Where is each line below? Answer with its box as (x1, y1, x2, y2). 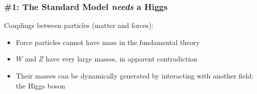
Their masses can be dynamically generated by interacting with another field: (16, 70, 253, 80)
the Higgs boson (16, 80, 65, 90)
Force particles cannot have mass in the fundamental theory (16, 36, 200, 47)
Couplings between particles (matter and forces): (4, 20, 154, 30)
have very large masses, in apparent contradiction (46, 53, 198, 64)
